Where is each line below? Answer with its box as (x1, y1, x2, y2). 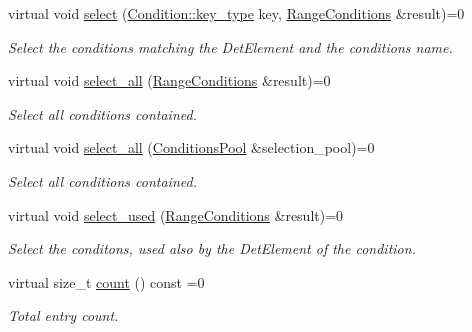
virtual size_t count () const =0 (8, 271, 205, 292)
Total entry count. (8, 305, 119, 326)
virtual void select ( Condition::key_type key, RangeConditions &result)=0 (8, 3, 465, 23)
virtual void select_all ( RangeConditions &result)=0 (8, 70, 331, 91)
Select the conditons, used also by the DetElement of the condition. (8, 238, 416, 259)
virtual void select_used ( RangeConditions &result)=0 (8, 204, 344, 225)
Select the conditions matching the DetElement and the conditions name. (8, 36, 453, 57)
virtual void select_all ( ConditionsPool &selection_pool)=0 (8, 137, 375, 158)
